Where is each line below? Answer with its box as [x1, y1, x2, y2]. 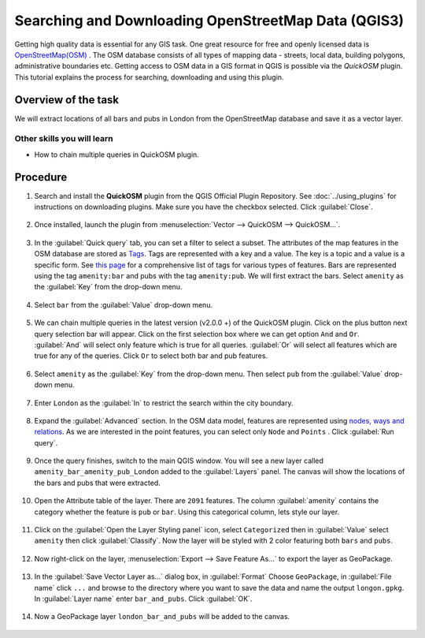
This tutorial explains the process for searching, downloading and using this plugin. [14, 72, 284, 82]
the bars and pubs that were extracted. [34, 478, 161, 487]
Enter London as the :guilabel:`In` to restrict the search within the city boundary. [34, 398, 294, 408]
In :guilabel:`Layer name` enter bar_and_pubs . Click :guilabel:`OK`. [34, 594, 253, 603]
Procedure [14, 170, 68, 184]
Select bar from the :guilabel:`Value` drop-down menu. [34, 300, 213, 309]
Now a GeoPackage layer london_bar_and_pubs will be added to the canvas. [34, 612, 290, 621]
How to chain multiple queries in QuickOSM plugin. [34, 150, 200, 159]
